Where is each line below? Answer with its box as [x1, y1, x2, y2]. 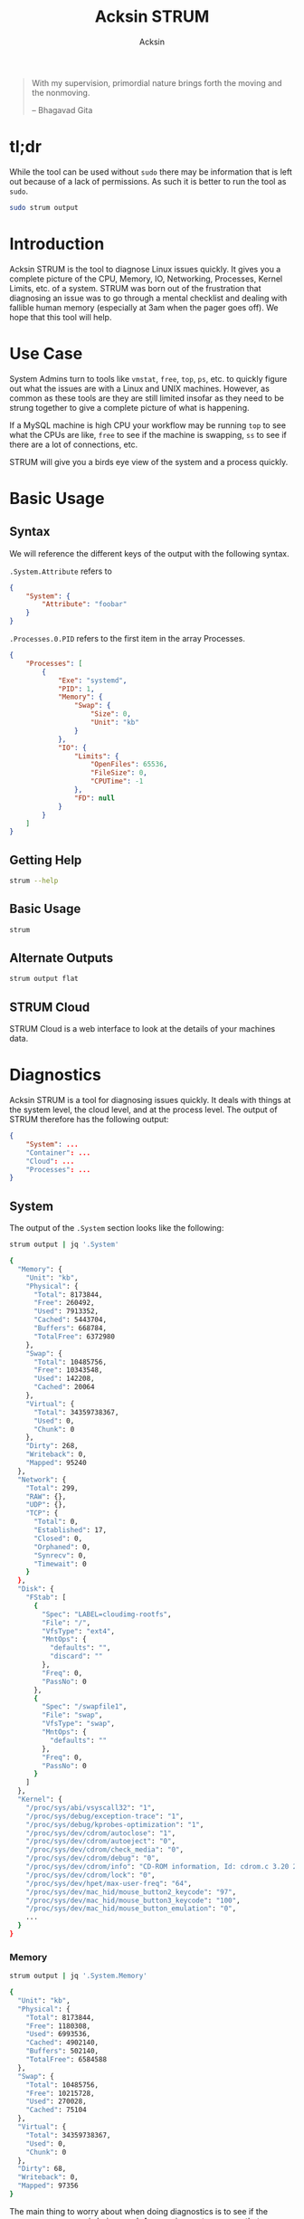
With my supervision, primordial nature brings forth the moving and [31, 77, 282, 88]
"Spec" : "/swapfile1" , [42, 1702, 128, 1711]
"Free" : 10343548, [33, 1366, 103, 1375]
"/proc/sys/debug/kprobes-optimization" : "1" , [25, 1820, 204, 1829]
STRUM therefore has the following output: [9, 1114, 169, 1125]
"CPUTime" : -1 [90, 776, 144, 786]
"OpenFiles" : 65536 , [90, 760, 168, 769]
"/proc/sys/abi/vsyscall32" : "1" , [25, 1803, 156, 1812]
